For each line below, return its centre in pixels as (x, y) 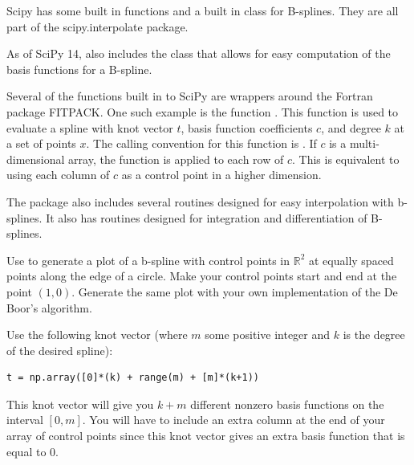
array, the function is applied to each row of (176, 159)
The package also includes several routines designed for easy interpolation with (200, 201)
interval (25, 420)
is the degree (374, 334)
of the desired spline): (60, 350)
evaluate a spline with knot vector (90, 127)
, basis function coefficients (247, 127)
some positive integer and (268, 334)
